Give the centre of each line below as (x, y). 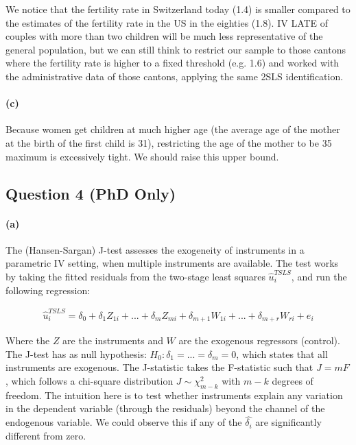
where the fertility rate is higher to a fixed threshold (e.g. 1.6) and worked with (173, 63)
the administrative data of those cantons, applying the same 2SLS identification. (175, 76)
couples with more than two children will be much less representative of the (164, 36)
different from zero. (46, 435)
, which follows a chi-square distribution (90, 381)
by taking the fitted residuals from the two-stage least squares (135, 276)
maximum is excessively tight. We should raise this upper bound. (142, 156)
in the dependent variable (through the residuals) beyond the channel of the (165, 408)
